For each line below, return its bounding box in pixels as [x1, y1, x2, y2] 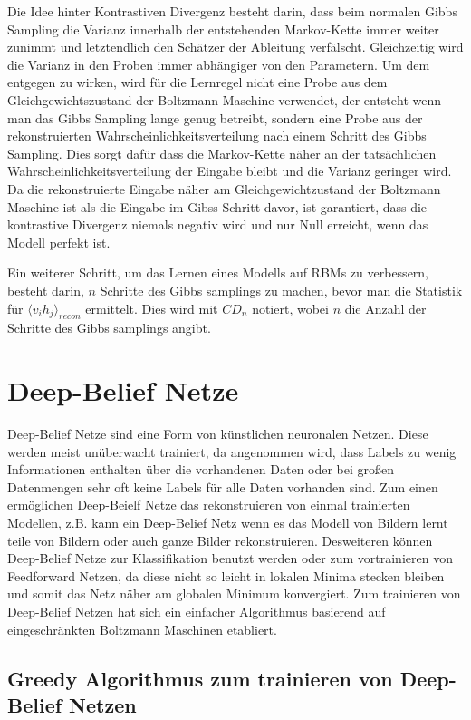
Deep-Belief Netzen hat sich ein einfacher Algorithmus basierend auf [7, 601, 386, 620]
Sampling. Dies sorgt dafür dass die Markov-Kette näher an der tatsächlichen [7, 143, 437, 162]
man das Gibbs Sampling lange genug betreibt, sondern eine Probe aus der [7, 108, 423, 127]
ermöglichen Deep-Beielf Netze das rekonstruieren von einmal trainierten [7, 495, 410, 514]
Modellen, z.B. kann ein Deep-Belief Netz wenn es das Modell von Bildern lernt [7, 512, 448, 531]
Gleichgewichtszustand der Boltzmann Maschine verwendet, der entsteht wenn [7, 90, 442, 109]
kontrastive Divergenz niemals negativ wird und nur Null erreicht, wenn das [7, 215, 428, 234]
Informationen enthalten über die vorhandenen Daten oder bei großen [7, 460, 395, 479]
